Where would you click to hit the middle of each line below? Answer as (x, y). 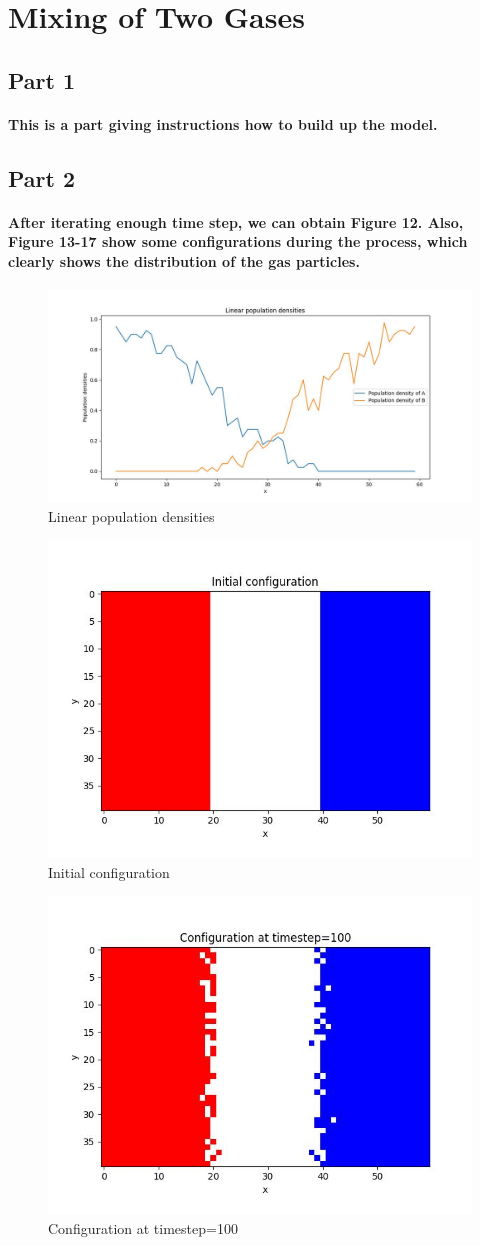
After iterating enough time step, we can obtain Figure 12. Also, (236, 221)
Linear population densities (131, 515)
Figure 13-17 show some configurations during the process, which (238, 241)
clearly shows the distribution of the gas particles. (184, 260)
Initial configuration (109, 871)
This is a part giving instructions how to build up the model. (223, 123)
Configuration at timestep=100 (143, 1228)
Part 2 (42, 177)
